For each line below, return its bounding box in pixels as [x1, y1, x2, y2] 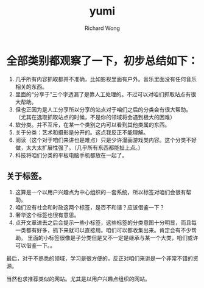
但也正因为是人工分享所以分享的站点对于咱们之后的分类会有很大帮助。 [15, 105, 192, 113]
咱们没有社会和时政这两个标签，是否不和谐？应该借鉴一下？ [15, 203, 165, 211]
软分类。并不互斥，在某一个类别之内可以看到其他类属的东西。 [15, 121, 171, 128]
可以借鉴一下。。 [15, 242, 56, 249]
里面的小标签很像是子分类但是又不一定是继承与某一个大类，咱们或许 [27, 234, 199, 241]
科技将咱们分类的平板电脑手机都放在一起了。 [15, 151, 128, 159]
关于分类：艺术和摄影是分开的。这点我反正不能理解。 [15, 128, 149, 136]
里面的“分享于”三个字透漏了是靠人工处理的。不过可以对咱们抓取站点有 [15, 90, 191, 98]
